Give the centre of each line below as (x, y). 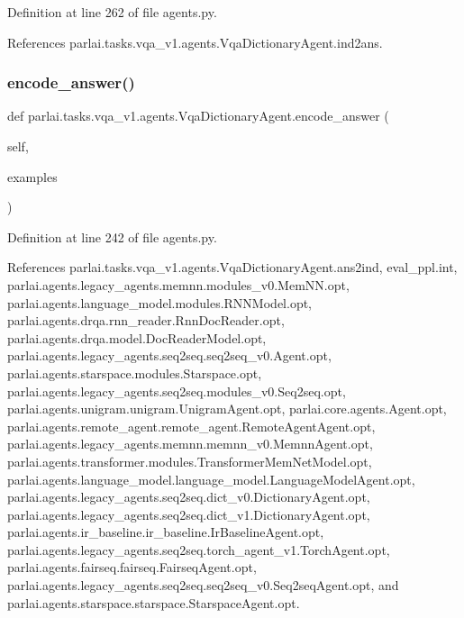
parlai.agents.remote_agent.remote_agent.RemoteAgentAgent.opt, (191, 426)
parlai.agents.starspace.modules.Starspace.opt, (135, 373)
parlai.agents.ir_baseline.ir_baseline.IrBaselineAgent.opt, (166, 532)
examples (32, 176)
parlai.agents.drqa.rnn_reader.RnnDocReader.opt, (146, 320)
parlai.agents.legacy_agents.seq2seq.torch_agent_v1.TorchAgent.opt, (199, 549)
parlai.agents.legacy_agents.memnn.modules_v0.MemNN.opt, (178, 284)
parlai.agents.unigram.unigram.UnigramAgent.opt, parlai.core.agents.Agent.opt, (227, 409)
